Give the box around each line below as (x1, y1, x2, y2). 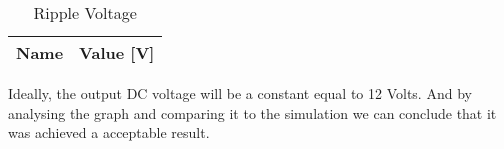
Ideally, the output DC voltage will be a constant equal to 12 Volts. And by (8, 83, 472, 103)
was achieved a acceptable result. (8, 122, 210, 143)
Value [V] (79, 41, 155, 64)
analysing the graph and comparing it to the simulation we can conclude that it (8, 102, 497, 123)
